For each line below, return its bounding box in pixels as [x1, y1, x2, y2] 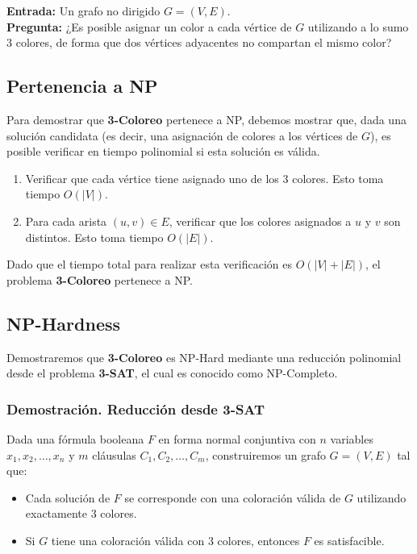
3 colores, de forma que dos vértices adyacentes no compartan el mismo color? [6, 34, 392, 51]
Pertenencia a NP [6, 73, 158, 98]
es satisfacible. [314, 531, 385, 548]
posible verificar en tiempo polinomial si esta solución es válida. [6, 143, 320, 160]
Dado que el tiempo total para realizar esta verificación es [6, 256, 292, 273]
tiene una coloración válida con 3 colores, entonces [51, 531, 300, 548]
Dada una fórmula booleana [6, 430, 144, 447]
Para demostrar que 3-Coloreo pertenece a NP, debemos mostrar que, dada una [6, 110, 407, 127]
